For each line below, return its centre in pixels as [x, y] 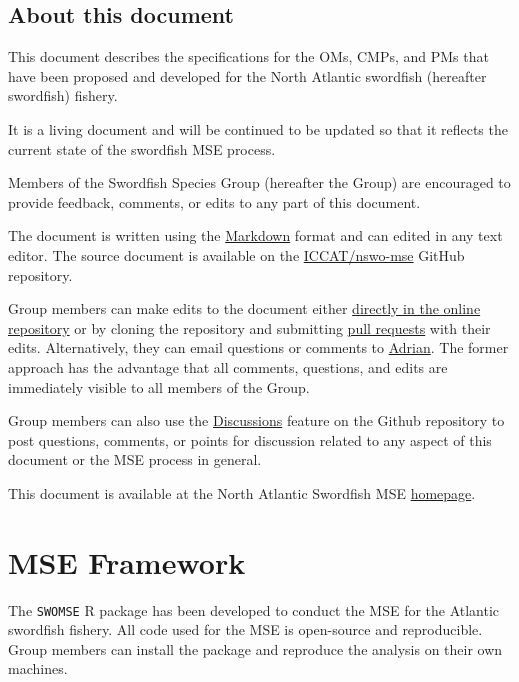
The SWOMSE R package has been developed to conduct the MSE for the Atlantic [254, 609]
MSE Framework [127, 561]
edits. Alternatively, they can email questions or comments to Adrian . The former [258, 347]
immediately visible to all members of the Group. [159, 386]
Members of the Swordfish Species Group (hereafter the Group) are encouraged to [259, 182]
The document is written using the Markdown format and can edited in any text [255, 235]
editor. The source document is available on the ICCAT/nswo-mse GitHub [236, 254]
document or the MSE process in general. [135, 459]
